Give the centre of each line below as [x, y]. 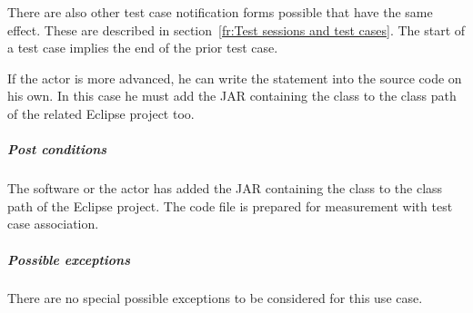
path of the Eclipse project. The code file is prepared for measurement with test [230, 205]
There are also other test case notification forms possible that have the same [220, 12]
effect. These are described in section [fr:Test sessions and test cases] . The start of [236, 29]
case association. [53, 224]
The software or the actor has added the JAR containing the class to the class [225, 188]
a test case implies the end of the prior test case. [143, 48]
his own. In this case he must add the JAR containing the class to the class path [232, 96]
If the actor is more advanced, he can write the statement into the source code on [235, 78]
